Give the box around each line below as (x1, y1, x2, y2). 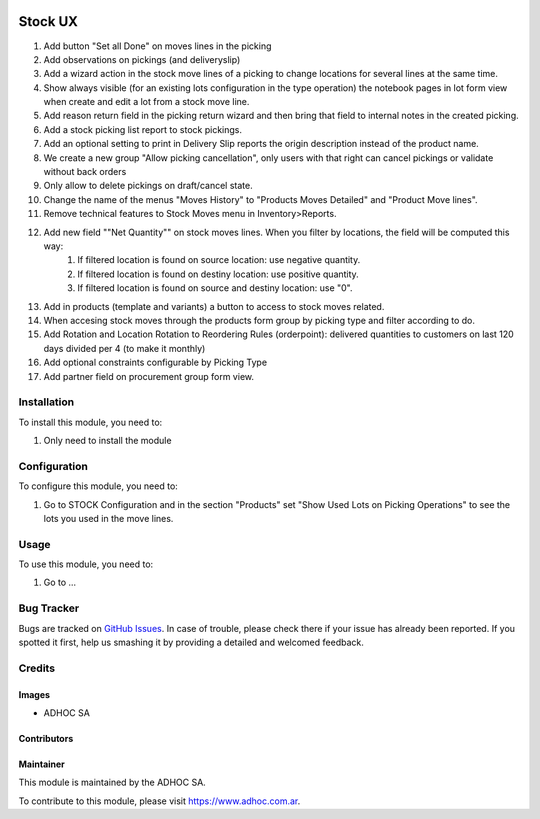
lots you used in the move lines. (43, 512, 174, 524)
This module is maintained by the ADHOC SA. (18, 776, 207, 789)
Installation (18, 395, 75, 409)
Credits (18, 661, 55, 675)
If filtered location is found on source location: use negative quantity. (77, 254, 361, 266)
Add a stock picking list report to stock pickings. (43, 123, 243, 135)
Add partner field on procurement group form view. (43, 370, 255, 382)
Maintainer (18, 758, 65, 770)
